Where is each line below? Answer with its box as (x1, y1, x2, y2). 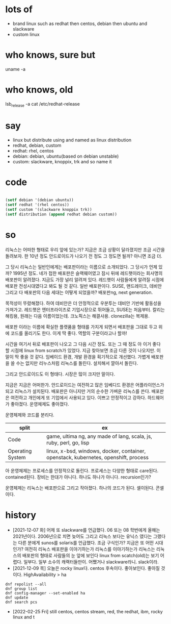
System (8, 454, 26, 461)
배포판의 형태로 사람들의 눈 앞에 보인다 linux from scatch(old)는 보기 (22, 552, 159, 558)
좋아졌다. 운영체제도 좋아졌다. (10, 401, 70, 407)
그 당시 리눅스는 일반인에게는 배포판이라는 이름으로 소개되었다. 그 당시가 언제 (5, 264, 158, 270)
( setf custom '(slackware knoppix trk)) (5, 207, 93, 212)
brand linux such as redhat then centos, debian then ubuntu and (12, 20, 148, 27)
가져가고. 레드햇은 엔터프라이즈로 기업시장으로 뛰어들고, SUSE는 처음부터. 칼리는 (5, 306, 165, 312)
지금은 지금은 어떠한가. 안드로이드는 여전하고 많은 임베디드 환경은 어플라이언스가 (5, 382, 164, 388)
